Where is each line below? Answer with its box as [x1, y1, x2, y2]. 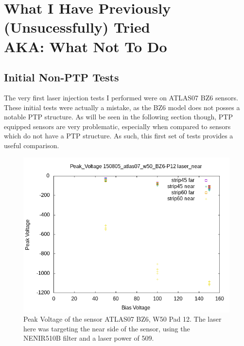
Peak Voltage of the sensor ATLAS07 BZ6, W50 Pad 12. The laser [23, 314, 222, 324]
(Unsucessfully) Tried [4, 17, 150, 37]
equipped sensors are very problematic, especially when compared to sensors [4, 121, 231, 131]
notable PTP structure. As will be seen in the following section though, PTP [4, 112, 233, 122]
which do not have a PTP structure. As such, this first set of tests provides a [4, 131, 233, 141]
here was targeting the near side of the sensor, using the [23, 323, 190, 333]
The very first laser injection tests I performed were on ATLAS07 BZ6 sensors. [4, 92, 238, 102]
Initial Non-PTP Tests [4, 70, 119, 85]
